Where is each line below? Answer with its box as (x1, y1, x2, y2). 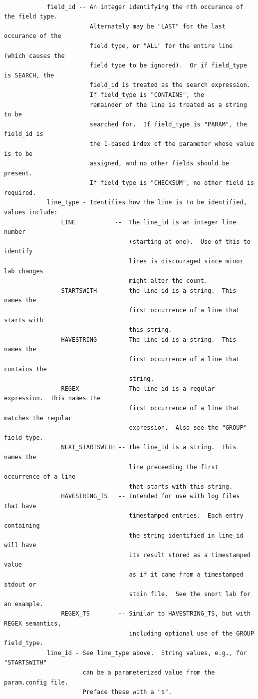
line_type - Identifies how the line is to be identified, (46, 199, 247, 206)
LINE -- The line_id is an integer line (61, 218, 237, 226)
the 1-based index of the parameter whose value (89, 140, 255, 147)
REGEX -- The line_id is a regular (61, 385, 215, 392)
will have (4, 542, 36, 549)
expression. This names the (4, 395, 101, 402)
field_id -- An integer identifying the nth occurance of (46, 3, 244, 10)
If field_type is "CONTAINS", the (89, 91, 204, 98)
